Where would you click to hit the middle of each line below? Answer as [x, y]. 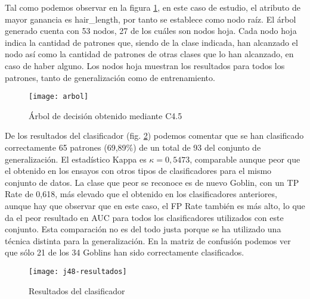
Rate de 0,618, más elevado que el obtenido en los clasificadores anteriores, [141, 194]
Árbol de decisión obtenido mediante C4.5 [106, 115]
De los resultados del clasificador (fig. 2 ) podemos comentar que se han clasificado [154, 136]
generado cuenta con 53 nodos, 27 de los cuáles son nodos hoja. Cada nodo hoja [151, 31]
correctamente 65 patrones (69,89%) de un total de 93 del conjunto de [133, 147]
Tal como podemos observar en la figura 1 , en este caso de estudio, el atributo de [153, 7]
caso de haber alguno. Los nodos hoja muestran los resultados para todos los [145, 65]
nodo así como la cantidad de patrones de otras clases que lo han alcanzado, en [149, 54]
